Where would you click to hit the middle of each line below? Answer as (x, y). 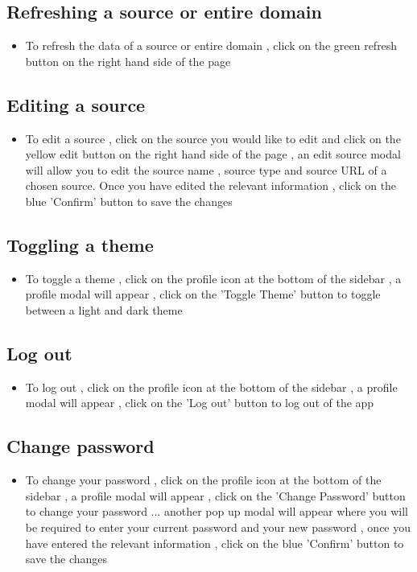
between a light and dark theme (104, 309)
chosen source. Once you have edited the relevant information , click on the (211, 185)
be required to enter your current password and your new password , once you (218, 527)
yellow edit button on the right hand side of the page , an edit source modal (213, 154)
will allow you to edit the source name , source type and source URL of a (206, 169)
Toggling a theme (80, 244)
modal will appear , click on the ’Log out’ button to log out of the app (200, 403)
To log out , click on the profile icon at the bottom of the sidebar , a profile (211, 387)
